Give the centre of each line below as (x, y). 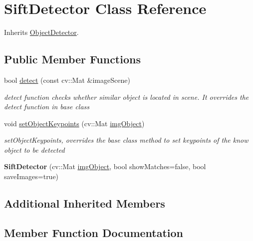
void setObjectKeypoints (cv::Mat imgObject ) (74, 123)
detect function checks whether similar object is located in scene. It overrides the (126, 97)
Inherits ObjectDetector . (41, 32)
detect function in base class (47, 107)
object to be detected (34, 149)
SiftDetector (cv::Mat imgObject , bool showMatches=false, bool (105, 166)
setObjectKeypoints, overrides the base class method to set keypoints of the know (126, 140)
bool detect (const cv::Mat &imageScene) (67, 80)
